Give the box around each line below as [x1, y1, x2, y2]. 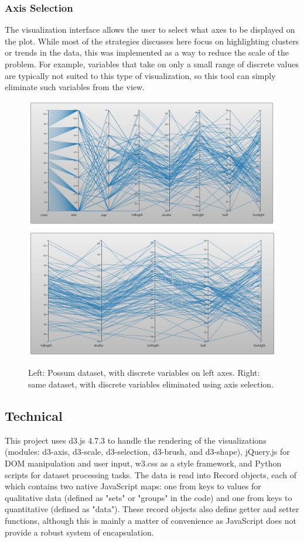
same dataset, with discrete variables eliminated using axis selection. [28, 378, 274, 390]
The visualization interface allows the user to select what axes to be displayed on [5, 23, 295, 36]
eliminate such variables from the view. [5, 81, 145, 93]
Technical [5, 407, 63, 424]
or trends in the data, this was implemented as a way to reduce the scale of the [5, 46, 289, 59]
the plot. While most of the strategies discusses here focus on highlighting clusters [5, 35, 299, 47]
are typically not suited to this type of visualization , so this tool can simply [5, 69, 276, 81]
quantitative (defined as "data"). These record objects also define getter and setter [5, 503, 299, 515]
